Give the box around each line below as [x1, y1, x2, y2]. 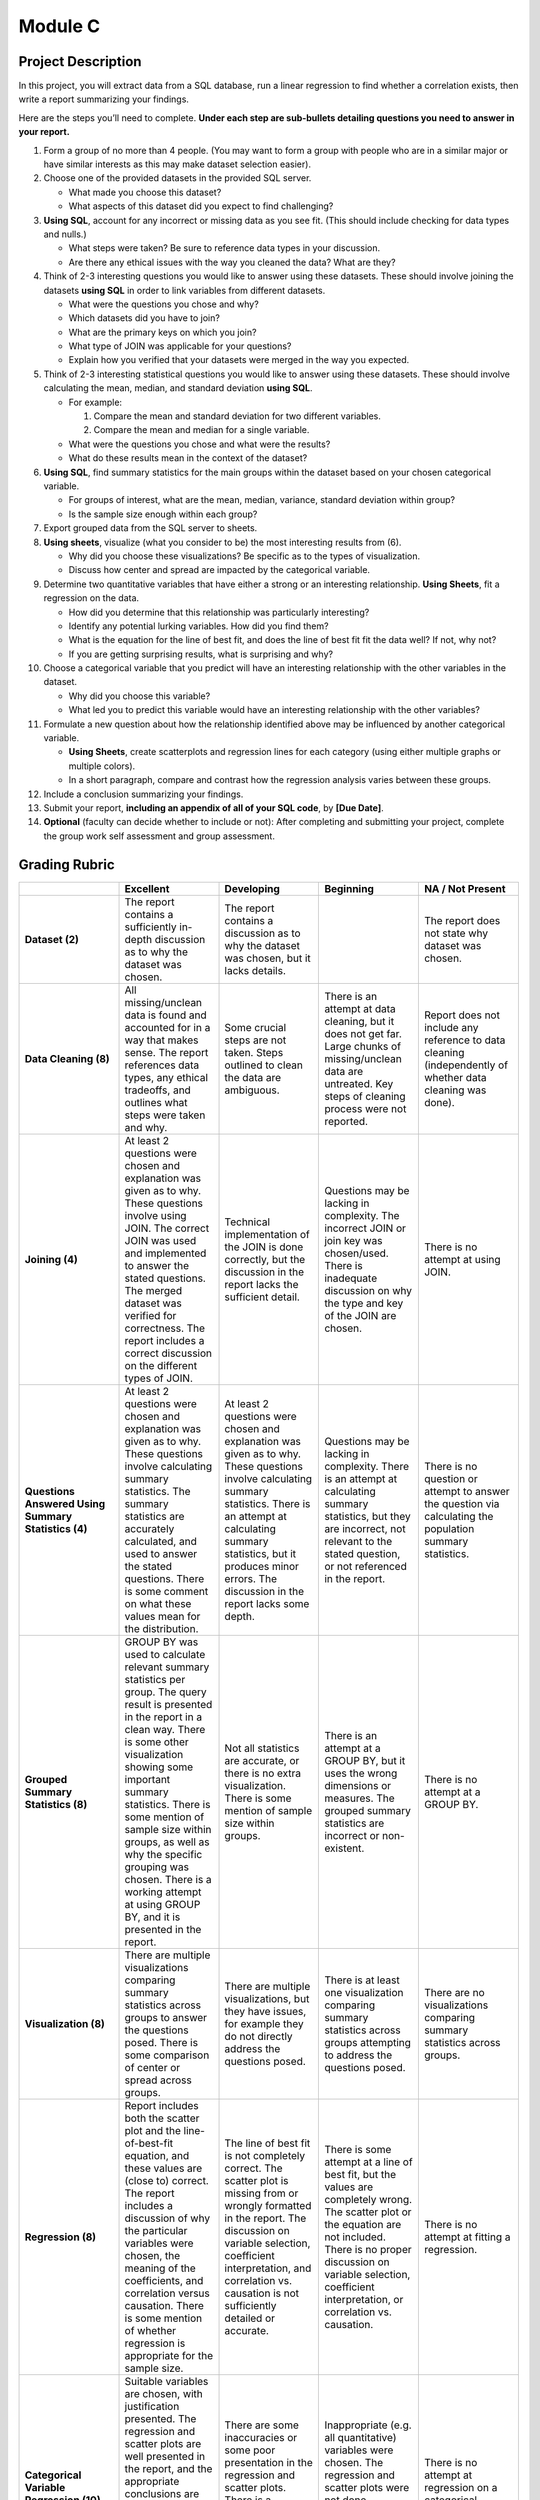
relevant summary [124, 1660, 210, 1674]
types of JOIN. [124, 1371, 194, 1385]
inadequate [324, 1271, 378, 1285]
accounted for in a [124, 1020, 211, 1034]
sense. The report [124, 1045, 209, 1059]
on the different [124, 1358, 198, 1372]
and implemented [124, 1246, 207, 1260]
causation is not [224, 2286, 300, 2300]
